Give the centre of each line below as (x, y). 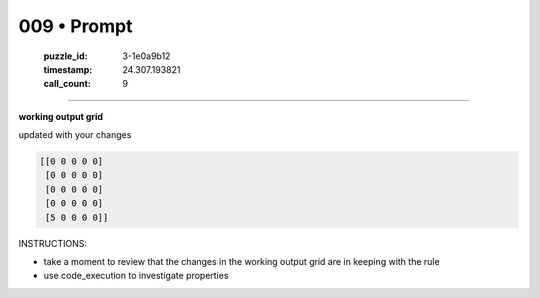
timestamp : (68, 69)
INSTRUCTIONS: (52, 243)
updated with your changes (75, 135)
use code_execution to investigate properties (136, 276)
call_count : (67, 84)
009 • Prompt (75, 26)
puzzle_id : (65, 56)
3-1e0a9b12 (146, 56)
